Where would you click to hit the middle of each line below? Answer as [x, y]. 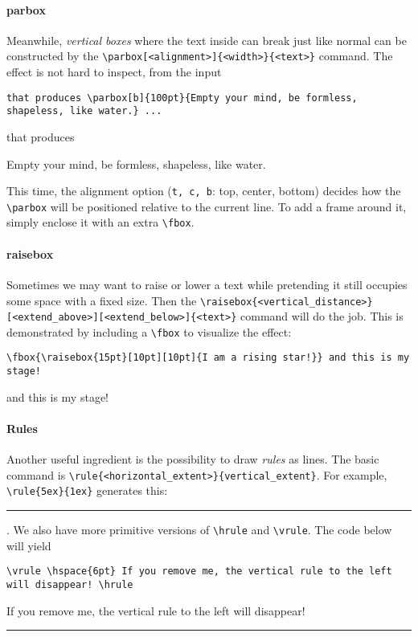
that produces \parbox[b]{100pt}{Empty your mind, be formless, [182, 98]
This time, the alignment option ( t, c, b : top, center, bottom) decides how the [204, 191]
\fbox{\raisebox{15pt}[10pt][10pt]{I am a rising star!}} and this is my [208, 358]
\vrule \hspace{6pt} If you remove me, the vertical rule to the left [199, 572]
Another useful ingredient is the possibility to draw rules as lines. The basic [193, 459]
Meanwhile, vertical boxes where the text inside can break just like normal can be [207, 40]
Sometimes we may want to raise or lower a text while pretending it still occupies [207, 284]
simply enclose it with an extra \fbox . [100, 222]
